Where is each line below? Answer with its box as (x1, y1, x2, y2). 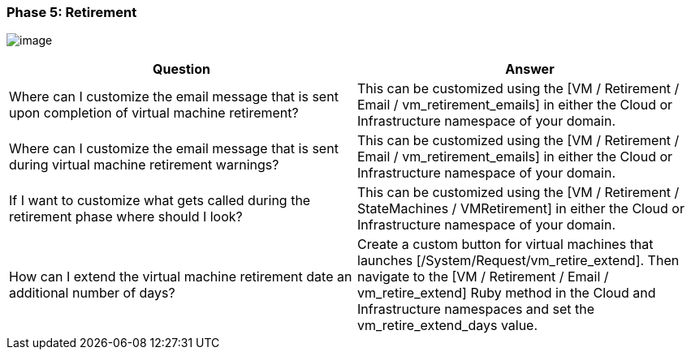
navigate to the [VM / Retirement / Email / (357, 268, 609, 285)
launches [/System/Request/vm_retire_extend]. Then (357, 252, 680, 269)
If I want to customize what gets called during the (9, 192, 311, 209)
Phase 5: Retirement (6, 4, 137, 20)
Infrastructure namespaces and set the (357, 301, 595, 318)
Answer (505, 61, 555, 78)
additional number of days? (9, 285, 175, 302)
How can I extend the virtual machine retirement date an (9, 268, 352, 285)
